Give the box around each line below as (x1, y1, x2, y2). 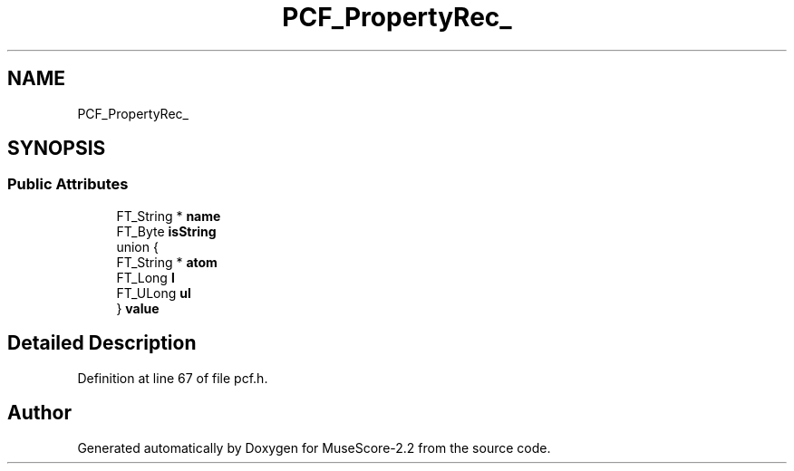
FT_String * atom (116, 254, 218, 270)
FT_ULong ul (116, 284, 191, 301)
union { (116, 238, 159, 255)
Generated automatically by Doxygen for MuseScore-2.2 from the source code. (77, 439, 551, 456)
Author (7, 401, 72, 425)
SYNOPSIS (7, 137, 106, 160)
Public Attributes (7, 175, 129, 194)
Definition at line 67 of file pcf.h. (77, 370, 268, 386)
